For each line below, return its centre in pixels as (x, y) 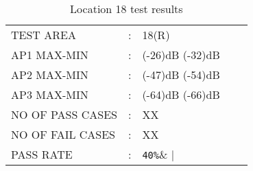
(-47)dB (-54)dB (181, 75)
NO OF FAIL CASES (63, 134)
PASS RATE (42, 154)
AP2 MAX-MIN (50, 75)
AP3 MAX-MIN (50, 94)
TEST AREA (44, 35)
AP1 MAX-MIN (50, 55)
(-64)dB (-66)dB (181, 94)
